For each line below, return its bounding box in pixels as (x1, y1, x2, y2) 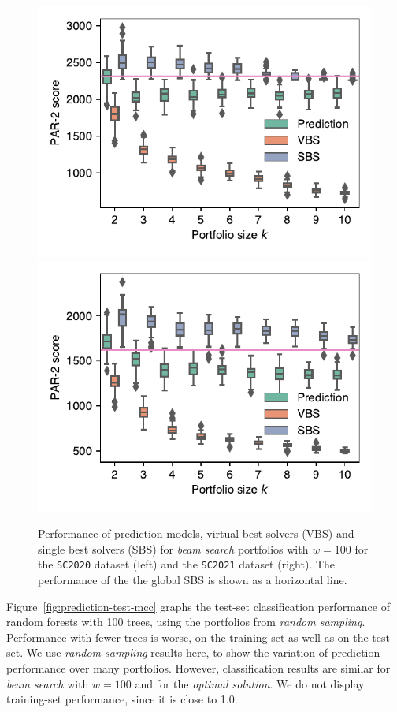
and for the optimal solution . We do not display (135, 675, 365, 691)
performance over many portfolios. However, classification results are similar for (6, 660, 391, 676)
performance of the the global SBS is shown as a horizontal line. (38, 572, 347, 588)
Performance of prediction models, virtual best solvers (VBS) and (38, 525, 354, 542)
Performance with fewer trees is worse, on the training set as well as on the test (6, 628, 390, 645)
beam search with (6, 675, 89, 691)
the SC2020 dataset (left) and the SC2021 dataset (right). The (38, 556, 335, 572)
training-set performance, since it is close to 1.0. (6, 691, 238, 707)
